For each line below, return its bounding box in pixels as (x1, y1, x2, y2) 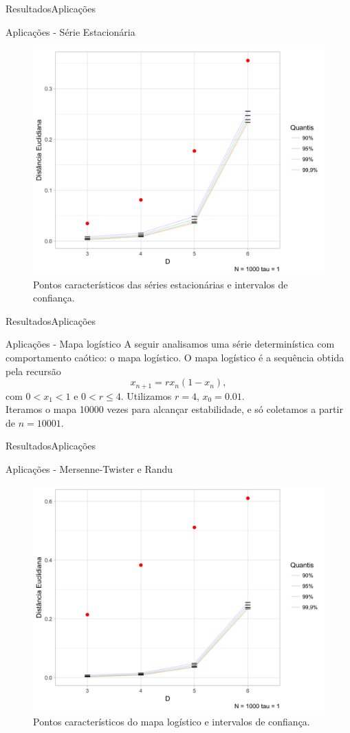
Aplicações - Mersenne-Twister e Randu (6, 461, 173, 476)
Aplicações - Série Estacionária (6, 24, 135, 39)
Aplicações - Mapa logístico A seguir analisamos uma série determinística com (6, 337, 335, 351)
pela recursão (6, 363, 61, 378)
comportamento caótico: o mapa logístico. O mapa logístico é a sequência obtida (6, 350, 344, 364)
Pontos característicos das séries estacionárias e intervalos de (33, 277, 288, 291)
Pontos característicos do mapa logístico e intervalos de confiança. (33, 714, 310, 728)
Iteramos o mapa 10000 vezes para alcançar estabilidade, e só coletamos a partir (6, 402, 343, 416)
